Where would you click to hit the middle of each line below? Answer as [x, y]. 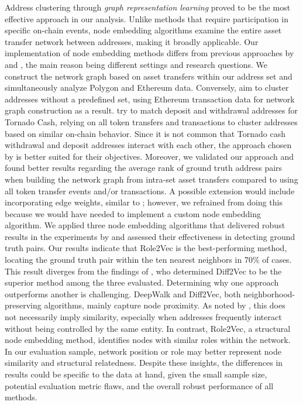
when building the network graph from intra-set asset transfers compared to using [151, 179]
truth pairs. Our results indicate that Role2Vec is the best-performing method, [146, 248]
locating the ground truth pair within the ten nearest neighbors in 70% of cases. [148, 260]
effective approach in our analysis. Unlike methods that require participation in [147, 18]
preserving [23, 305]
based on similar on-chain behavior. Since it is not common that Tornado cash [145, 133]
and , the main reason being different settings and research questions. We [136, 64]
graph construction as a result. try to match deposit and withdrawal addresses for [151, 110]
